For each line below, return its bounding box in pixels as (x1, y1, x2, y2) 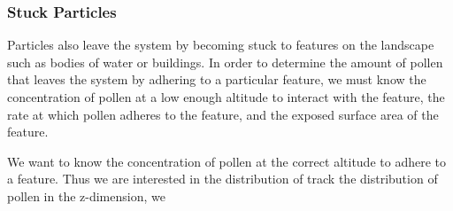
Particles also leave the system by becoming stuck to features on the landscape (7, 35, 434, 54)
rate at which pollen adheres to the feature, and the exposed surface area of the (7, 105, 439, 123)
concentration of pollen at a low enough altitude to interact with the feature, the (7, 88, 445, 105)
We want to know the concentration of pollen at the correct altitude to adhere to (7, 152, 446, 170)
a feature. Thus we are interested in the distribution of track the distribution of (7, 169, 438, 188)
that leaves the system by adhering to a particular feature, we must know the (7, 70, 426, 89)
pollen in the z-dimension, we (7, 186, 165, 205)
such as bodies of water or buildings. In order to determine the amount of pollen (7, 52, 443, 71)
